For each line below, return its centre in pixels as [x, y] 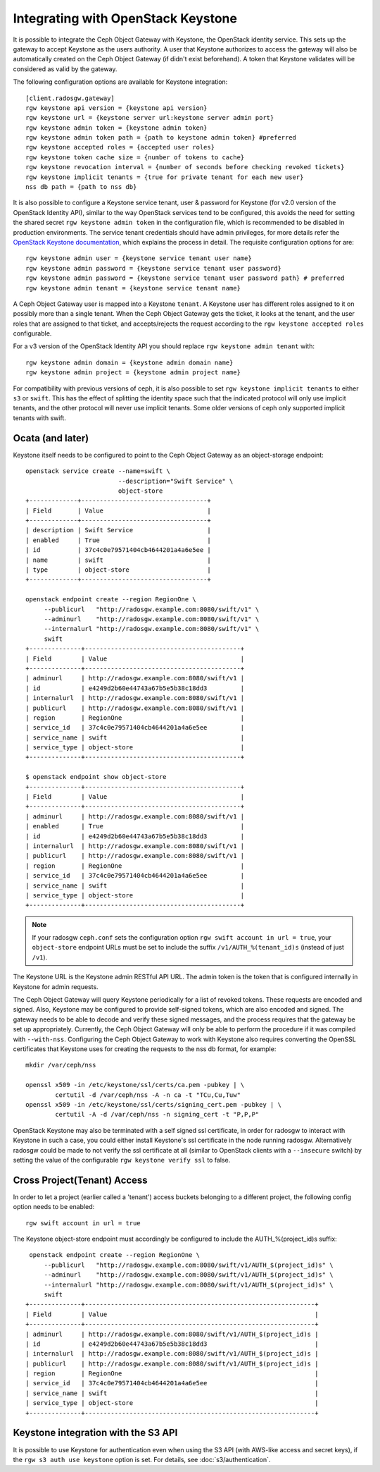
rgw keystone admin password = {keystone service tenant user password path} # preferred [185, 278]
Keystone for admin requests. [56, 986]
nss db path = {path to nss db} [81, 187]
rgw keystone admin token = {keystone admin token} [116, 128]
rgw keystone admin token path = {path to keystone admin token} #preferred [161, 138]
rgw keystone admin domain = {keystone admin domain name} [129, 362]
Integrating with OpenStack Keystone [125, 18]
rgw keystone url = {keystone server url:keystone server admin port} [150, 118]
